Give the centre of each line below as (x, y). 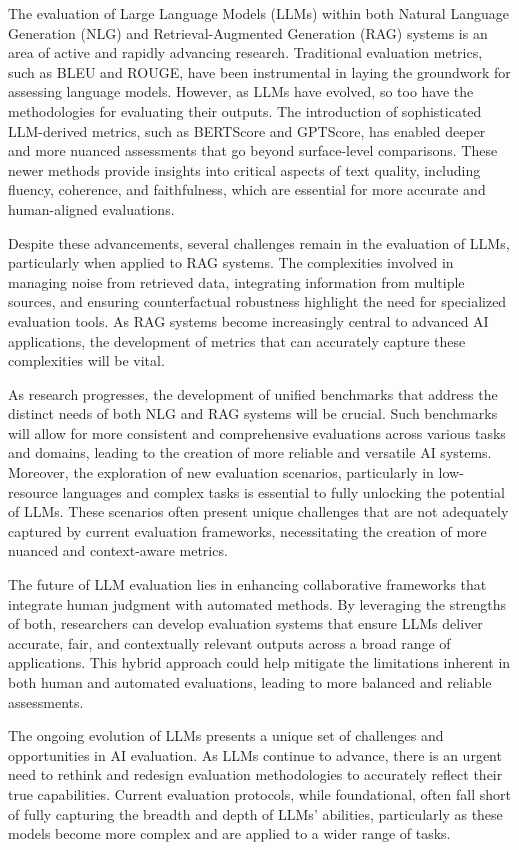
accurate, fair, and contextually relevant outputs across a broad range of (229, 642)
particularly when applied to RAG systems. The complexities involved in (231, 262)
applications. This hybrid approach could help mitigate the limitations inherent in (259, 662)
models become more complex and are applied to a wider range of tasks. (229, 833)
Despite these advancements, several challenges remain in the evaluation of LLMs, (259, 242)
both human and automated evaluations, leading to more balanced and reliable (250, 682)
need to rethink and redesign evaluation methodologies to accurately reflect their (255, 774)
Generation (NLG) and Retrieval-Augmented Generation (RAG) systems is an (248, 32)
